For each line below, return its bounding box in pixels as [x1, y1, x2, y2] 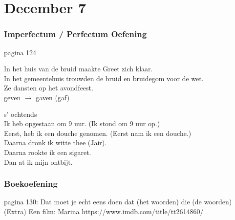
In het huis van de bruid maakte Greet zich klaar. [4, 64, 153, 74]
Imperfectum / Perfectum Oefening [4, 28, 147, 40]
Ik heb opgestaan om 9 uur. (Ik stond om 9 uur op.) [4, 118, 160, 129]
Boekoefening [4, 177, 58, 190]
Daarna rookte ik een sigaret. [4, 147, 91, 157]
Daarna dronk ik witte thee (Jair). [4, 137, 107, 148]
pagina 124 [4, 47, 37, 57]
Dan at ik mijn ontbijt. [4, 156, 73, 167]
